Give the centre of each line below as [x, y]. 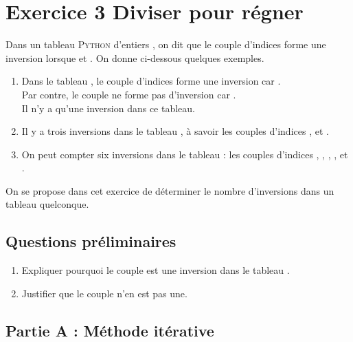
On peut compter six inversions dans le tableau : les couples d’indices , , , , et [185, 154]
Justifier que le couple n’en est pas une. [104, 293]
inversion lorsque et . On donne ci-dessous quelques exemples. [135, 57]
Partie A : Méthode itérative [110, 330]
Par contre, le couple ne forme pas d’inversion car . [129, 94]
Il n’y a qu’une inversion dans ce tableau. [109, 108]
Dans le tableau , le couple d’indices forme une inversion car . [151, 81]
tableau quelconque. [47, 204]
